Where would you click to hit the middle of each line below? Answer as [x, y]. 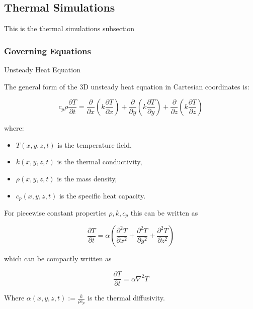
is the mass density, [87, 178]
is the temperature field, [95, 144]
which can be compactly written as [58, 259]
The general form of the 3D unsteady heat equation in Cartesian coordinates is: [127, 86]
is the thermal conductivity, [100, 162]
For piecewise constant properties [55, 213]
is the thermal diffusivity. [126, 298]
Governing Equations [48, 50]
